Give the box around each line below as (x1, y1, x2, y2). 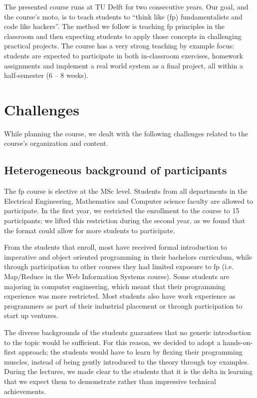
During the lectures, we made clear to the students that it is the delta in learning (4, 366, 253, 377)
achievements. (4, 386, 46, 396)
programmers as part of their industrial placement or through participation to (4, 300, 243, 311)
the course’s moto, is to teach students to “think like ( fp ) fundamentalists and (4, 11, 243, 21)
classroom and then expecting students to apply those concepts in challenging (4, 30, 242, 41)
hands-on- (223, 337, 253, 347)
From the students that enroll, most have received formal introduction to (4, 242, 227, 252)
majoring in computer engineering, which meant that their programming (4, 281, 226, 291)
